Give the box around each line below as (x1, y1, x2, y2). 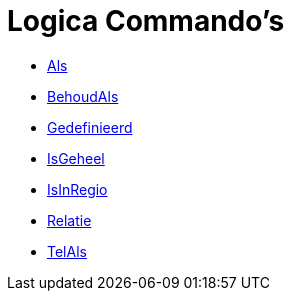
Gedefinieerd (47, 118, 133, 136)
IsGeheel (47, 149, 105, 167)
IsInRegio (47, 180, 108, 198)
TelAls (47, 242, 87, 260)
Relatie (47, 211, 92, 229)
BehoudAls (47, 87, 119, 105)
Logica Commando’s (7, 4, 285, 38)
